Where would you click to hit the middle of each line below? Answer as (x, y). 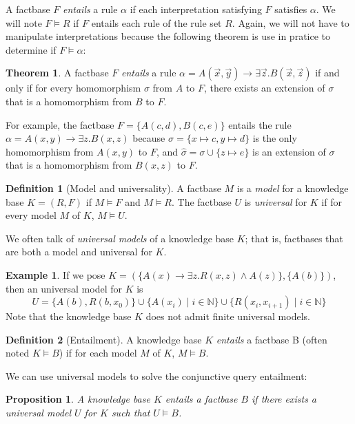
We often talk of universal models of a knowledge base (120, 238)
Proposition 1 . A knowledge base (78, 399)
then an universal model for (64, 288)
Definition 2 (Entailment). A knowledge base (104, 339)
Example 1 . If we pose (55, 274)
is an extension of (289, 151)
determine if (31, 49)
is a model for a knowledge (293, 188)
